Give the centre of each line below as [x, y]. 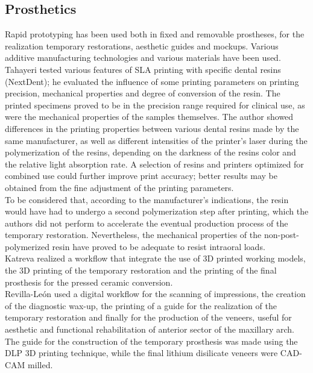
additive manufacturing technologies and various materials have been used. [143, 58]
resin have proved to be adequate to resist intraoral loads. [159, 246]
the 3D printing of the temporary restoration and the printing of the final [141, 270]
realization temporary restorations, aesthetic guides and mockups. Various [142, 45]
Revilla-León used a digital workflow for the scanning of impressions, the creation [155, 294]
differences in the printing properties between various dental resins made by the [152, 128]
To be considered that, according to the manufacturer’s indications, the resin [147, 199]
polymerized [27, 246]
